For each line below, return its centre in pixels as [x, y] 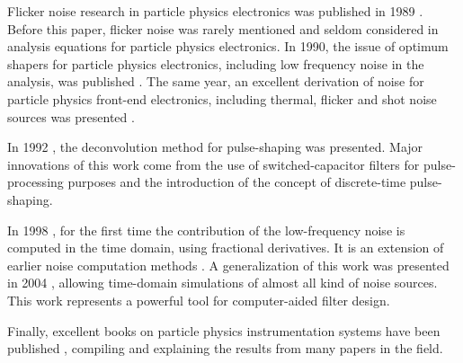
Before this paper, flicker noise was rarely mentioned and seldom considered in [223, 28]
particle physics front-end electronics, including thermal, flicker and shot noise [222, 98]
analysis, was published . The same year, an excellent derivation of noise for [216, 81]
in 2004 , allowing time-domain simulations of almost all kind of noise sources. [223, 283]
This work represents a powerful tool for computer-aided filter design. [199, 300]
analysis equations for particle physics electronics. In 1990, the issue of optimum [228, 46]
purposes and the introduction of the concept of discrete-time [237, 182]
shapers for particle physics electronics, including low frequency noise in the [216, 63]
